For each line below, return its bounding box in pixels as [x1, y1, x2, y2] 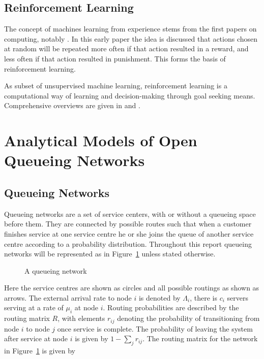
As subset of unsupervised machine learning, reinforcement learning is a [4, 80, 227, 91]
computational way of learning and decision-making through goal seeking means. [4, 90, 255, 101]
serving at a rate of [4, 302, 64, 313]
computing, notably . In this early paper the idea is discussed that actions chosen [4, 33, 258, 44]
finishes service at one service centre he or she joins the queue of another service [4, 228, 254, 239]
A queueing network [24, 265, 87, 276]
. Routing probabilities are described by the [103, 302, 239, 313]
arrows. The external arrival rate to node [4, 292, 132, 303]
